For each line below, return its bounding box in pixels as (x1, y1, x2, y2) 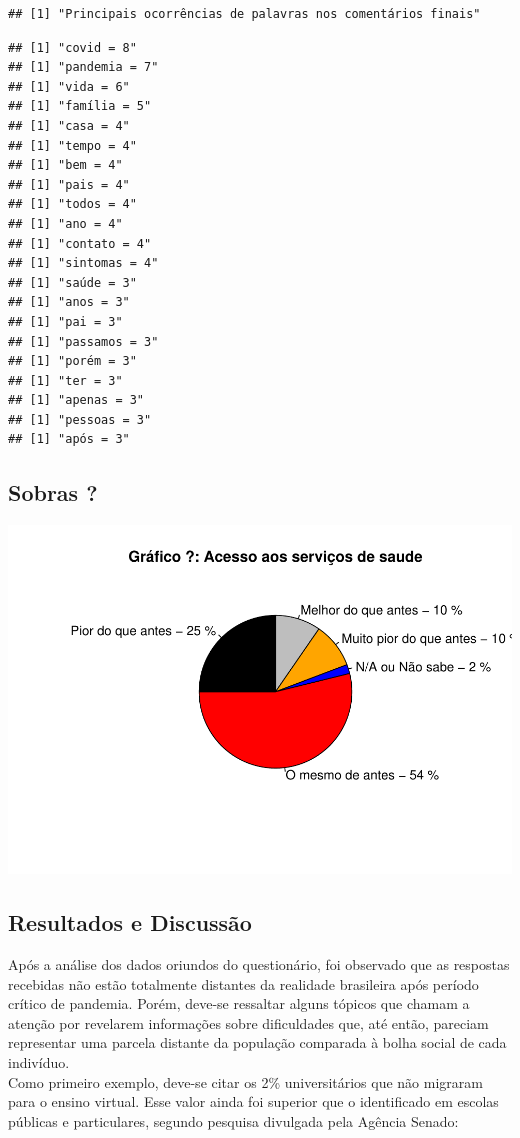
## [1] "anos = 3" (8, 295, 130, 310)
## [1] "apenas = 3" (8, 393, 145, 408)
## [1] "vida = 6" (8, 79, 130, 94)
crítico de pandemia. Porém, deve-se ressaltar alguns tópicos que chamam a (8, 993, 470, 1014)
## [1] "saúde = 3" (8, 275, 137, 290)
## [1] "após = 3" (8, 432, 130, 447)
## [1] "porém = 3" (8, 354, 137, 369)
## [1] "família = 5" (8, 99, 152, 114)
